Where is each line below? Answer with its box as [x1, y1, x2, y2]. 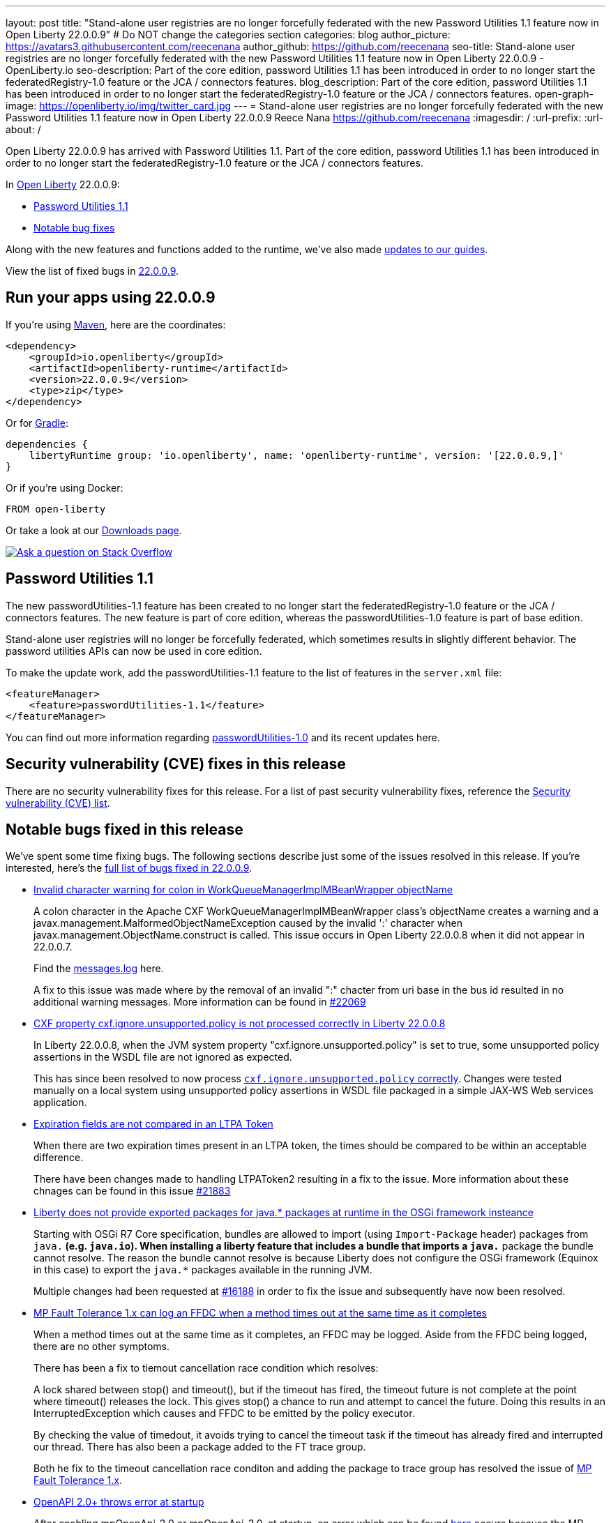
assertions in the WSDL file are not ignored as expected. [33, 1051, 292, 1063]
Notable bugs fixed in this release [6, 820, 243, 838]
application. [33, 1096, 87, 1109]
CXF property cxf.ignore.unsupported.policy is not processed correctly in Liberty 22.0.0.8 [33, 1017, 446, 1030]
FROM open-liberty [6, 503, 106, 515]
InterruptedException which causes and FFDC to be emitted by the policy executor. [33, 1407, 415, 1420]
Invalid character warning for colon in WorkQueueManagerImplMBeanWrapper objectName [33, 884, 453, 896]
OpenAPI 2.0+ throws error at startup [33, 1496, 204, 1508]
